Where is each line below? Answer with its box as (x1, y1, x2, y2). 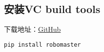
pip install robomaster (4, 41, 81, 48)
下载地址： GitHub (4, 24, 61, 34)
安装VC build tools (4, 1, 101, 16)
